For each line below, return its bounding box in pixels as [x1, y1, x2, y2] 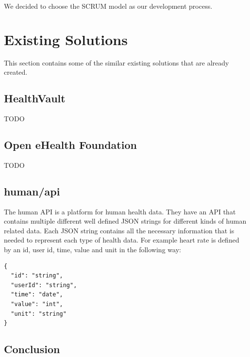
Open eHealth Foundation [4, 137, 137, 152]
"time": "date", [11, 291, 63, 298]
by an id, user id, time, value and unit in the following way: [4, 244, 181, 255]
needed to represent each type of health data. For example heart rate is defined [4, 235, 239, 245]
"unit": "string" [11, 310, 67, 317]
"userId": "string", [11, 281, 77, 289]
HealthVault [4, 91, 66, 106]
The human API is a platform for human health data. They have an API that [4, 206, 236, 216]
